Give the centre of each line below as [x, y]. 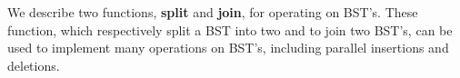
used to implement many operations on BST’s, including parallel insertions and [228, 48]
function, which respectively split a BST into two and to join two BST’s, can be [230, 29]
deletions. [34, 65]
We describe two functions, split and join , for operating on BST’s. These [213, 12]
